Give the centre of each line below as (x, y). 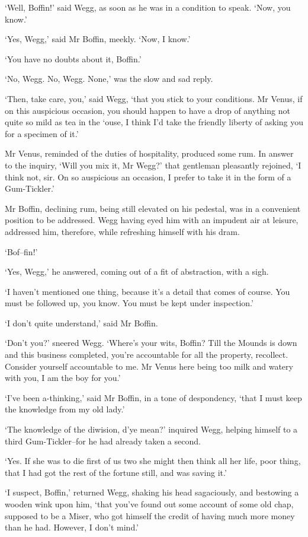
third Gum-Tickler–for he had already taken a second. (103, 441)
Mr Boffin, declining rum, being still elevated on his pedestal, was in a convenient (153, 208)
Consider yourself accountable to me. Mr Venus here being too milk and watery (149, 366)
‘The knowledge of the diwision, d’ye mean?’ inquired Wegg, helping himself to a (151, 429)
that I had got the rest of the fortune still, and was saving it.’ (116, 472)
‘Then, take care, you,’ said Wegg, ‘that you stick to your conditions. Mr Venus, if (154, 98)
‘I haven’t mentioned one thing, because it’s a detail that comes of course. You (147, 291)
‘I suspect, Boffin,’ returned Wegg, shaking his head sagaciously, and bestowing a (152, 492)
